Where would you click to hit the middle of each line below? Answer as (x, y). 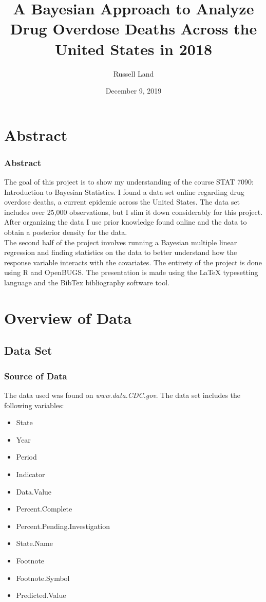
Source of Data (36, 376)
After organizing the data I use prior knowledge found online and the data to (126, 222)
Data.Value (34, 491)
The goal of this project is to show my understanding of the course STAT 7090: (129, 182)
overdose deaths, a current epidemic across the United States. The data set (122, 202)
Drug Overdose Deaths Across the (134, 29)
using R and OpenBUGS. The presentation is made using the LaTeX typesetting (131, 272)
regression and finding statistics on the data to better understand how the (121, 252)
